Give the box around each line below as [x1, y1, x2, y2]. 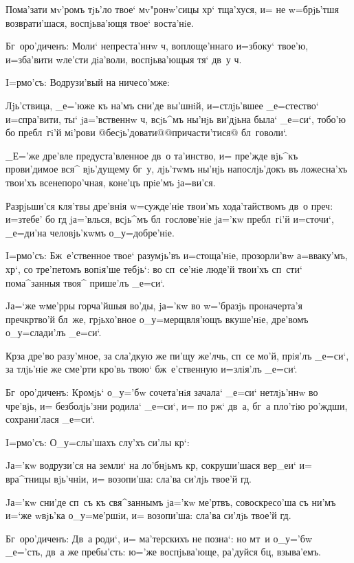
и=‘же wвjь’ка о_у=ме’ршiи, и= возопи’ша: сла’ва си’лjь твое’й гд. [5, 508, 291, 522]
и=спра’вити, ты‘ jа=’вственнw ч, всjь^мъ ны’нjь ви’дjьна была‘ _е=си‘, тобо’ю [5, 111, 346, 126]
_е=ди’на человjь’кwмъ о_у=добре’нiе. [5, 225, 175, 239]
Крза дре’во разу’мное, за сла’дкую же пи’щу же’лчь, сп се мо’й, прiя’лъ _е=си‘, [5, 348, 349, 362]
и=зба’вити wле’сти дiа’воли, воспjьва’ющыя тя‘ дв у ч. [5, 52, 242, 66]
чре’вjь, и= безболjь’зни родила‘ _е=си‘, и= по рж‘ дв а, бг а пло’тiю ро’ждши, [5, 398, 348, 412]
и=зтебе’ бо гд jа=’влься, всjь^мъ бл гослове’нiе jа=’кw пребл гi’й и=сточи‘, [5, 212, 334, 226]
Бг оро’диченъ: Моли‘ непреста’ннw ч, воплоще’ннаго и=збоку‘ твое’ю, [5, 38, 309, 53]
